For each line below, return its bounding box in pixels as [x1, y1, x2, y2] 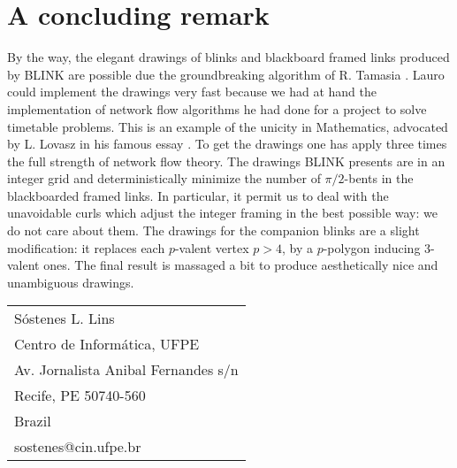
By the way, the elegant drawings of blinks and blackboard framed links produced [7, 48, 450, 66]
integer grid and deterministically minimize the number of [7, 169, 321, 188]
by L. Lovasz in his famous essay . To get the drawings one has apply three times [7, 134, 447, 153]
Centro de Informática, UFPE [14, 334, 200, 355]
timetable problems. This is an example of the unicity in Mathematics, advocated [7, 117, 448, 135]
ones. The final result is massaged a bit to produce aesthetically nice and [43, 256, 438, 274]
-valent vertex [174, 238, 249, 257]
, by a [281, 238, 313, 257]
